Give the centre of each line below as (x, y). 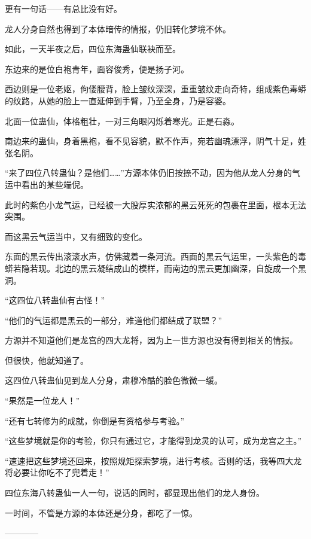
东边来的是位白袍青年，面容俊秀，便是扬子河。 (97, 68)
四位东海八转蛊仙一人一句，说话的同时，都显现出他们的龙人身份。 (135, 493)
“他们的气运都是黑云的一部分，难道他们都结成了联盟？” (114, 320)
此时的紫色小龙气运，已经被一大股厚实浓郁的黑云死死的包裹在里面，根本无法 (155, 204)
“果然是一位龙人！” (42, 401)
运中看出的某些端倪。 (47, 184)
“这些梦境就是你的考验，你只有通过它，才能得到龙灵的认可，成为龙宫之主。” (153, 441)
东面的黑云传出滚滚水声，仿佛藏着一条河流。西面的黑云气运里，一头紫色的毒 (155, 256)
